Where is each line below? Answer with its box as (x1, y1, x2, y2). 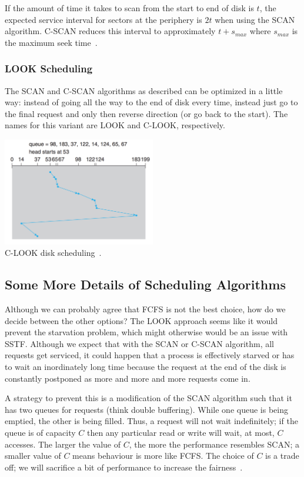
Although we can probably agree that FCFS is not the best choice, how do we (5, 303, 286, 315)
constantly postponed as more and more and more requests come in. (5, 372, 250, 384)
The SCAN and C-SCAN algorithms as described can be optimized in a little (5, 84, 283, 96)
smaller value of (5, 449, 61, 462)
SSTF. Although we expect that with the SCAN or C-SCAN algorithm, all (5, 337, 275, 349)
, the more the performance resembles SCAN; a (129, 438, 299, 450)
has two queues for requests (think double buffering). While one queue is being (5, 403, 288, 415)
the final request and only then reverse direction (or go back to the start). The (5, 107, 288, 119)
